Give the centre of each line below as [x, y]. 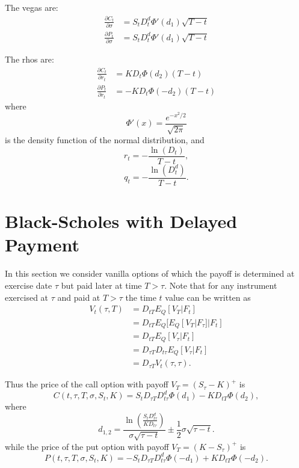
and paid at [79, 297]
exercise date [29, 285]
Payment [42, 245]
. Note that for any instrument [221, 285]
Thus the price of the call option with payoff [87, 384]
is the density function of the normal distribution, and [105, 140]
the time [141, 297]
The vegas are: [32, 7]
